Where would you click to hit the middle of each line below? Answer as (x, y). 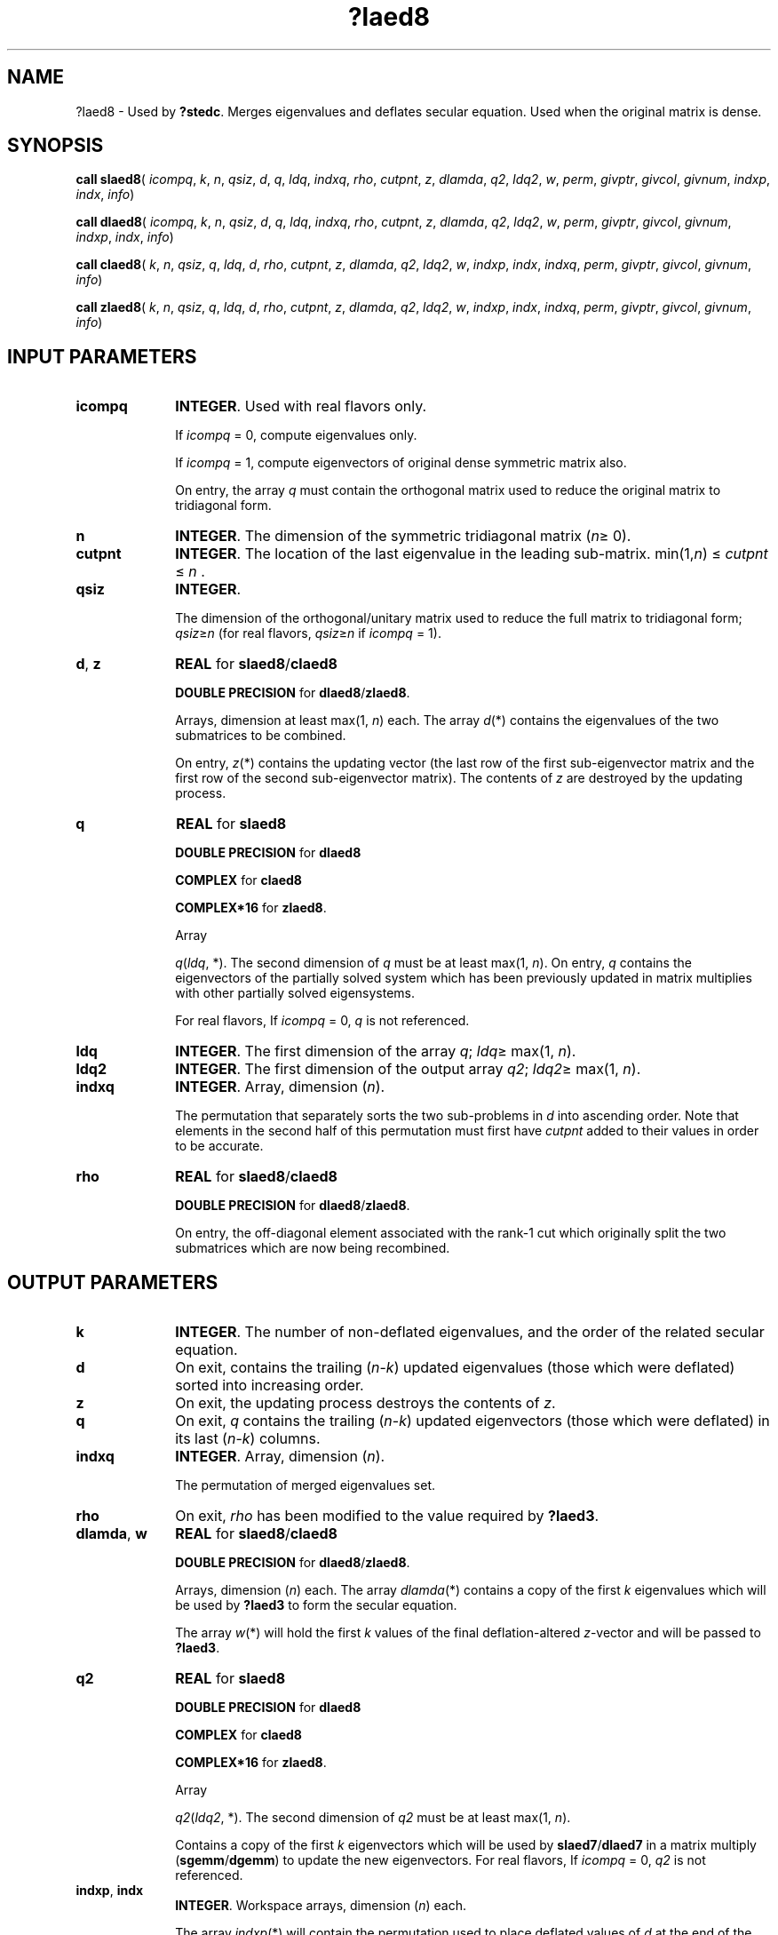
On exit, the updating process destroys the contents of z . (365, 1403)
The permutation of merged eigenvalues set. (306, 1485)
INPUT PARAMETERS (102, 356)
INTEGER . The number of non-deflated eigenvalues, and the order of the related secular (470, 1332)
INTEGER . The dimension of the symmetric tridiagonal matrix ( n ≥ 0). (403, 536)
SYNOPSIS (56, 146)
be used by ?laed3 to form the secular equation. (316, 1605)
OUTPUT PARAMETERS (113, 1282)
